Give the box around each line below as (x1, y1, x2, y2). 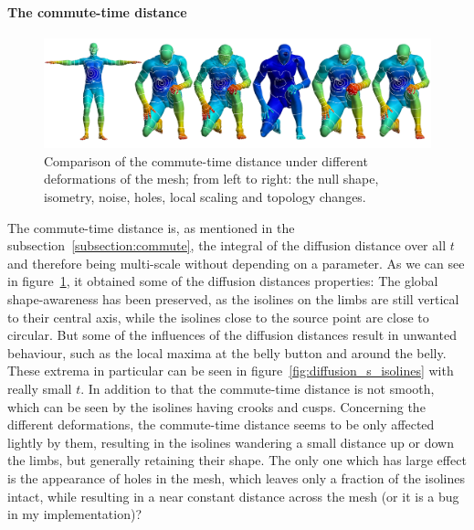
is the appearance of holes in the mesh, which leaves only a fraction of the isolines (7, 468, 466, 487)
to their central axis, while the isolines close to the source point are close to (7, 307, 429, 326)
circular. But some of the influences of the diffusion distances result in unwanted (7, 325, 457, 344)
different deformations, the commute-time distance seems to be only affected (7, 415, 435, 434)
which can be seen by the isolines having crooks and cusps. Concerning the (7, 397, 426, 416)
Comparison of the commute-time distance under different (44, 151, 368, 170)
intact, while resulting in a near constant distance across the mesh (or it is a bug (7, 486, 459, 505)
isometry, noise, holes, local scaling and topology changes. (44, 187, 366, 207)
